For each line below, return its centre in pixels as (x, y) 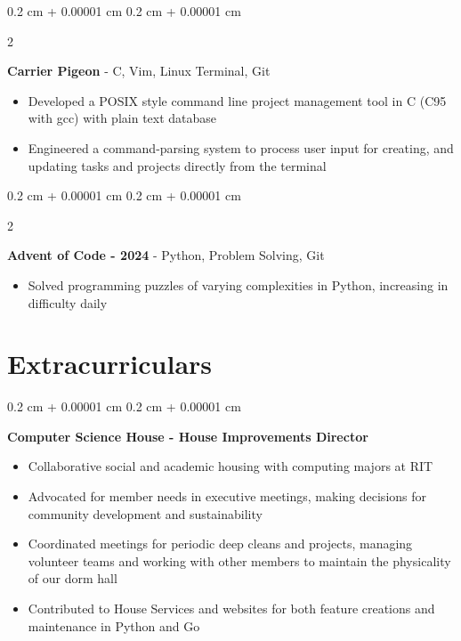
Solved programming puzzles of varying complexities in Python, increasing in (238, 284)
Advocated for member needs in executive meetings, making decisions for (227, 496)
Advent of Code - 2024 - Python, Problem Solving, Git (166, 255)
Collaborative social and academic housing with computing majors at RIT (230, 466)
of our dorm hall (73, 578)
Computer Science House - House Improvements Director (188, 436)
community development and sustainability (145, 513)
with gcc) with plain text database (122, 118)
